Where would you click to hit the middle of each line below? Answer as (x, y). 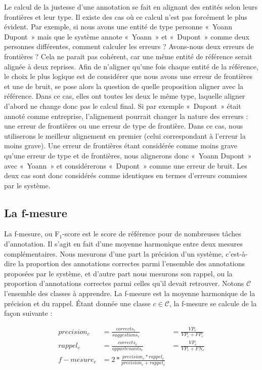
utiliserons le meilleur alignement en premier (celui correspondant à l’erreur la (125, 135)
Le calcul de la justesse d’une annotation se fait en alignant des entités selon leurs (131, 7)
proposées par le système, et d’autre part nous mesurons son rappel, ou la (118, 273)
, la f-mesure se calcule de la (213, 303)
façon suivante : (28, 313)
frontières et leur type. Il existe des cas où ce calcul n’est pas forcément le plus (126, 16)
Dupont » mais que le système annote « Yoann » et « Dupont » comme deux (127, 36)
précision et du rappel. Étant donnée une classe (77, 303)
